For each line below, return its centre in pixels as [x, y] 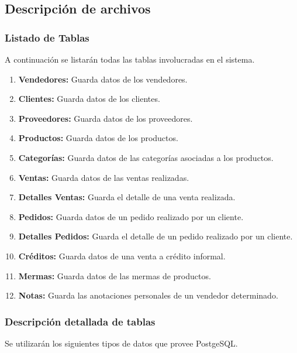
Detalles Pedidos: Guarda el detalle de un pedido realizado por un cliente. [156, 236]
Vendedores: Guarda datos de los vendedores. [103, 79]
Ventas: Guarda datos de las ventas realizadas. [104, 177]
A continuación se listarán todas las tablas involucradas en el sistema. [130, 59]
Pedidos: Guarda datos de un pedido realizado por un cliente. [131, 216]
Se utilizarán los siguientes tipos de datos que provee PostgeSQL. [121, 343]
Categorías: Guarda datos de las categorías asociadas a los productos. [146, 157]
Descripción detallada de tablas [80, 321]
